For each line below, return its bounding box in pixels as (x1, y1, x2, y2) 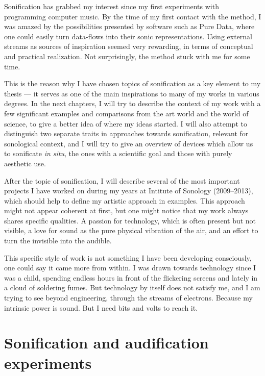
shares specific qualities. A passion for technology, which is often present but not (4, 215, 256, 225)
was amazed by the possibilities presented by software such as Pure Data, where (4, 21, 255, 32)
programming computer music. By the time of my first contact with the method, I (4, 11, 261, 21)
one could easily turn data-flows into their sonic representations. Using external (4, 31, 252, 41)
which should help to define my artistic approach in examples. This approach (4, 195, 245, 206)
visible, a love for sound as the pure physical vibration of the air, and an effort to (4, 225, 258, 236)
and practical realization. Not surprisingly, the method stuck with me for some (4, 51, 250, 61)
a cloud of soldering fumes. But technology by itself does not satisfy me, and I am (4, 282, 260, 293)
